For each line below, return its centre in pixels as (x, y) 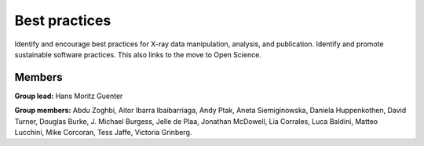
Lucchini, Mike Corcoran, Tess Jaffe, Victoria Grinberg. (103, 133)
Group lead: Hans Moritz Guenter (69, 96)
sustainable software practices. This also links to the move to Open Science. (138, 54)
